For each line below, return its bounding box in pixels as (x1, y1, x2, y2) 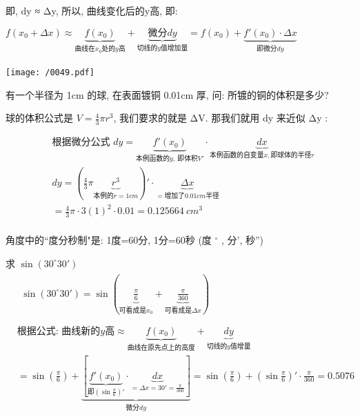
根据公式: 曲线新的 (17, 326, 101, 336)
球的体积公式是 (6, 110, 73, 125)
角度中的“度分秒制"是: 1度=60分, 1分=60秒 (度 (6, 232, 212, 246)
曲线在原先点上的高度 (127, 344, 195, 351)
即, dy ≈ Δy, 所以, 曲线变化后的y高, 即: (6, 3, 178, 17)
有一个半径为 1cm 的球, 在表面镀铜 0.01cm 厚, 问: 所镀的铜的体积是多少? (6, 87, 329, 101)
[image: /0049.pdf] (6, 68, 94, 78)
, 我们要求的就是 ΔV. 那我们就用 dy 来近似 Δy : (113, 110, 328, 125)
